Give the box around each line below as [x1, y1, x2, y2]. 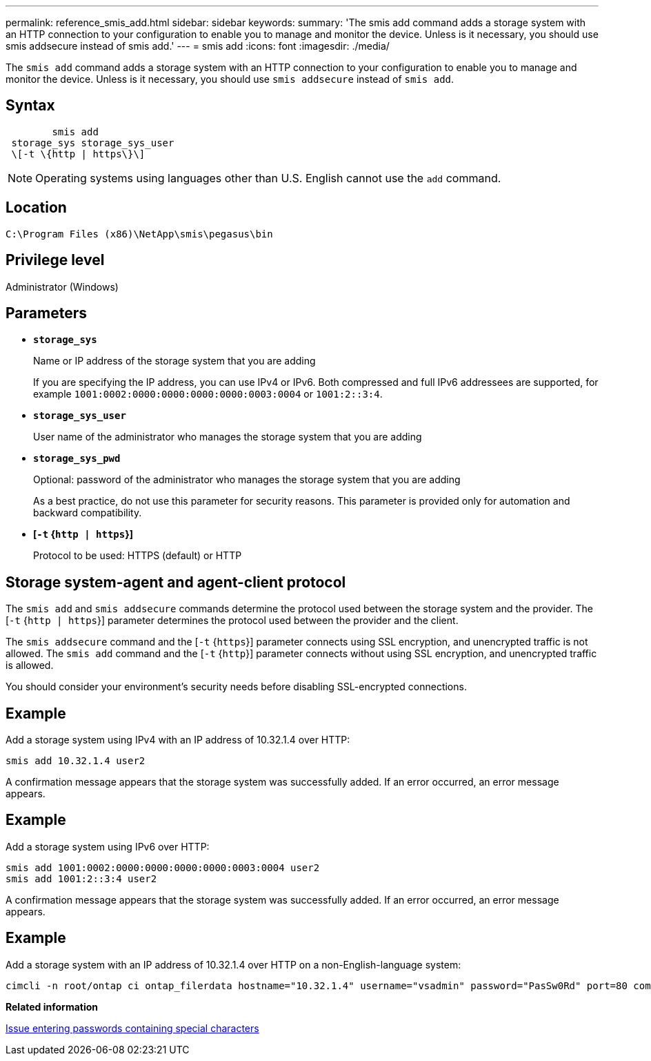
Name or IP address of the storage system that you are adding [33, 355, 316, 367]
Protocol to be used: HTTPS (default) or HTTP [33, 549, 242, 562]
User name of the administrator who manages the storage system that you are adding [33, 431, 422, 443]
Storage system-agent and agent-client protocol [6, 573, 346, 591]
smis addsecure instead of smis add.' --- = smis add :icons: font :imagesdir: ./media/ [6, 40, 390, 52]
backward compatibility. [33, 507, 142, 519]
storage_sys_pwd [33, 453, 121, 465]
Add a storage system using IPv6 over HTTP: [6, 840, 210, 853]
